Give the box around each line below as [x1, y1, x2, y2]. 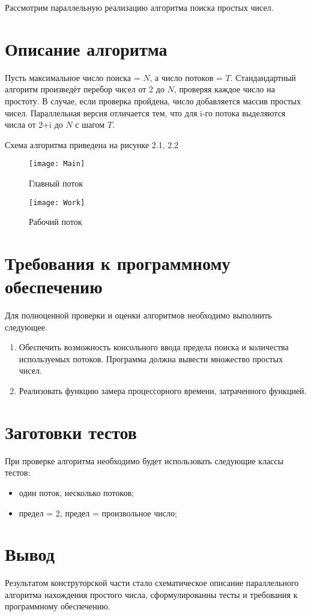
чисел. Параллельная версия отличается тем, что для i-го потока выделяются [5, 106, 286, 119]
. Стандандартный [230, 71, 296, 83]
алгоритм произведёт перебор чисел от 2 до [5, 83, 165, 95]
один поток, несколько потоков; [19, 486, 134, 498]
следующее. [5, 320, 47, 333]
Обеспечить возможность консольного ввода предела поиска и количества [19, 341, 289, 353]
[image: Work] [29, 198, 85, 207]
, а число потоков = [149, 71, 223, 83]
